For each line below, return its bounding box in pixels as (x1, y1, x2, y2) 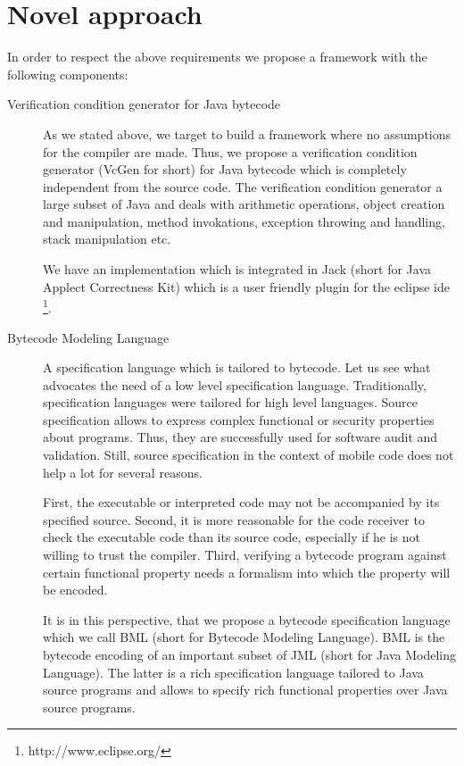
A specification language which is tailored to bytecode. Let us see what (43, 358, 431, 377)
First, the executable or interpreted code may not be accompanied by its (43, 493, 440, 512)
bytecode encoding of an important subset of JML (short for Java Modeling (43, 645, 456, 663)
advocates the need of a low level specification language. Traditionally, (43, 375, 427, 394)
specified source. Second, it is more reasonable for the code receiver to (43, 510, 425, 529)
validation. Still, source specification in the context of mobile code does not (43, 445, 454, 464)
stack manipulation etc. (43, 229, 171, 248)
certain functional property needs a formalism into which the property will (43, 562, 451, 581)
